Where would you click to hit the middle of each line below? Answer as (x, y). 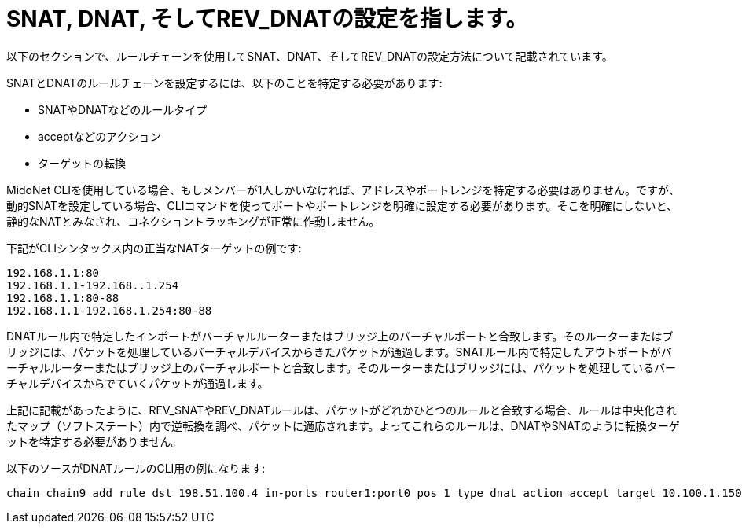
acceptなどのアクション (99, 136)
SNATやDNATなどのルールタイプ (123, 109)
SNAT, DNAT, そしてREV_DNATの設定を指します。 (267, 19)
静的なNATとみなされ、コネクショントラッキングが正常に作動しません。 (193, 221)
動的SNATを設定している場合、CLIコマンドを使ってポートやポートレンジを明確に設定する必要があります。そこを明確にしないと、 (342, 205)
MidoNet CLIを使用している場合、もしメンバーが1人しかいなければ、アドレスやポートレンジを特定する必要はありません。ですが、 (343, 190)
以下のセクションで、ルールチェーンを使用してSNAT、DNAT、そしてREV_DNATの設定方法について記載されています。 (310, 56)
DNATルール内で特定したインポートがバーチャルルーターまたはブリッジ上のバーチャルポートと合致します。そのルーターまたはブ (340, 336)
